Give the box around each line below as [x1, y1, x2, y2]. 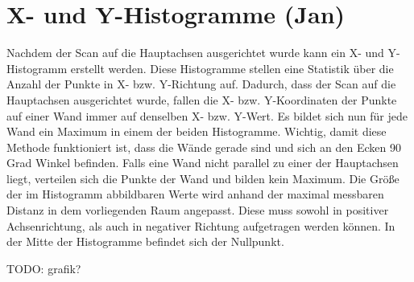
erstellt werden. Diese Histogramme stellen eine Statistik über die [70, 59, 394, 76]
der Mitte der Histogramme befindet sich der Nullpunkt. [6, 233, 284, 250]
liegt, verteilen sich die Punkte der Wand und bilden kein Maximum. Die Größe [6, 170, 400, 186]
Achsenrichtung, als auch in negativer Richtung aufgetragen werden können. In [6, 217, 395, 234]
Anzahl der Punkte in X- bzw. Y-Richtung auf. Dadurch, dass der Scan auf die [6, 76, 396, 92]
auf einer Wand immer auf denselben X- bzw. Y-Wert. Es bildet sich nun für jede [6, 107, 408, 124]
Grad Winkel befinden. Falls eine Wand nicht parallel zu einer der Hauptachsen [6, 154, 399, 171]
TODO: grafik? [6, 260, 81, 276]
